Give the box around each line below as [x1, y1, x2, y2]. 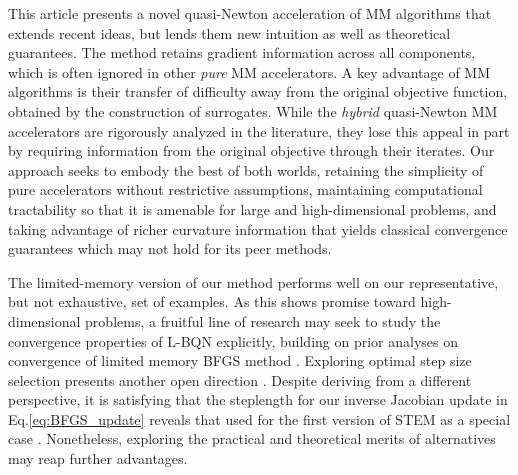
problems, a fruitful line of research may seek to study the [85, 310, 441, 331]
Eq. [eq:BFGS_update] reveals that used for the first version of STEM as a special [8, 408, 511, 429]
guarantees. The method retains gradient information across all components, [8, 42, 476, 63]
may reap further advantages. [8, 448, 188, 469]
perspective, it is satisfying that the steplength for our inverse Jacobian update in [8, 389, 508, 410]
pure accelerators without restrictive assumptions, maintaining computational [8, 179, 483, 200]
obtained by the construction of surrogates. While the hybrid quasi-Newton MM [8, 100, 498, 121]
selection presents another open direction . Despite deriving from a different [8, 369, 472, 390]
